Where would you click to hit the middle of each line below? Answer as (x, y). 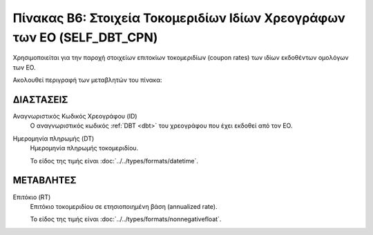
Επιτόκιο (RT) (32, 197)
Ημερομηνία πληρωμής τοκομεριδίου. (84, 148)
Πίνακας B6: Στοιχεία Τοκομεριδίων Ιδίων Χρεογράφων (179, 18)
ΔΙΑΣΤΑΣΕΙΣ (40, 100)
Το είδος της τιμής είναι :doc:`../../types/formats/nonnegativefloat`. (126, 219)
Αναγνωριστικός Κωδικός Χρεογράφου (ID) (75, 116)
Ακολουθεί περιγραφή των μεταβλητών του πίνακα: (87, 80)
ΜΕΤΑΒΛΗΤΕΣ (45, 180)
